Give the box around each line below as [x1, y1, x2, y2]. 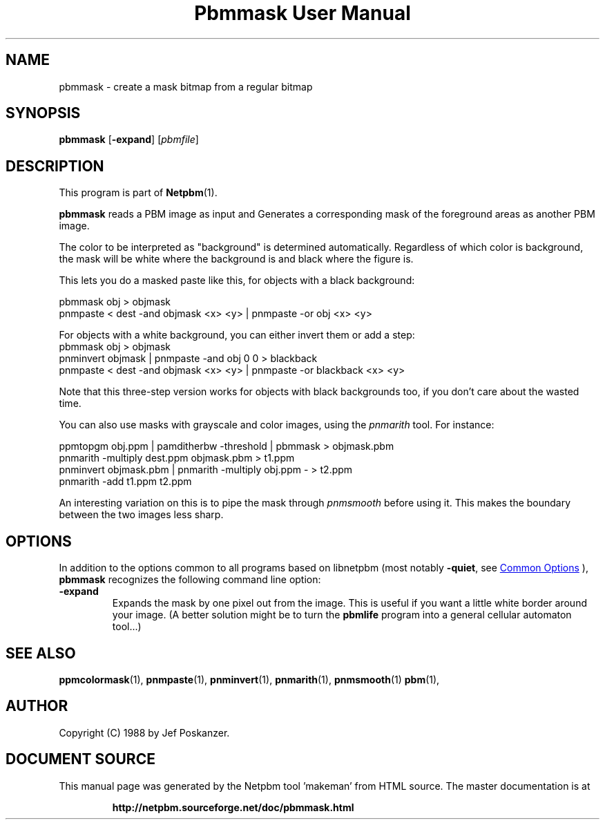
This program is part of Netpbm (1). [59, 187, 218, 199]
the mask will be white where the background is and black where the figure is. [59, 253, 414, 265]
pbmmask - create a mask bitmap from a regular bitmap [59, 80, 313, 93]
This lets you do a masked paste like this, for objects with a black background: [59, 274, 415, 287]
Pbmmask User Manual [194, 1, 411, 25]
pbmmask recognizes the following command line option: [59, 573, 321, 586]
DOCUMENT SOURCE [6, 750, 155, 768]
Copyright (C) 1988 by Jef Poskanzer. [59, 726, 230, 739]
